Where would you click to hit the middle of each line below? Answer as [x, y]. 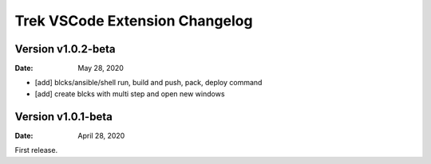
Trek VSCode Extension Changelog [134, 21]
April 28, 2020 [101, 135]
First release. [36, 150]
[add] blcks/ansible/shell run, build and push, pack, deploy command [148, 83]
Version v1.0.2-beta [65, 49]
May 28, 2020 [101, 68]
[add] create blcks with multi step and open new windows [130, 94]
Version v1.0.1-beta [64, 117]
